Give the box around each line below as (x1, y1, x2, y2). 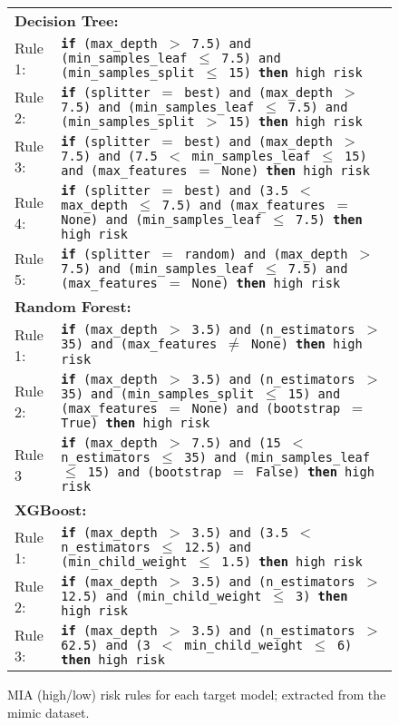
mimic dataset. (7, 702, 90, 721)
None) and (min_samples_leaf (61, 212, 262, 227)
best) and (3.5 (184, 183, 288, 198)
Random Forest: (15, 296, 131, 317)
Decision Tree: (15, 10, 119, 31)
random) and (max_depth (184, 247, 348, 261)
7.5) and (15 (191, 436, 281, 450)
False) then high (255, 465, 375, 479)
